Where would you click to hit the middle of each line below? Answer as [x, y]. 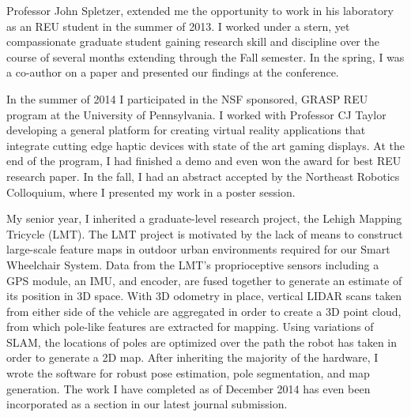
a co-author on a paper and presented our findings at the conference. [173, 72]
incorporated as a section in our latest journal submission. [147, 404]
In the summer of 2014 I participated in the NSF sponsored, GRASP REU [187, 98]
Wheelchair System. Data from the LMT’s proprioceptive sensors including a [193, 264]
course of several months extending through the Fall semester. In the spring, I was [205, 56]
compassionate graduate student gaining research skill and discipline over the [193, 41]
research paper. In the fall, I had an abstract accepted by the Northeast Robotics [203, 176]
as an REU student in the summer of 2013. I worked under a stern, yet [178, 26]
